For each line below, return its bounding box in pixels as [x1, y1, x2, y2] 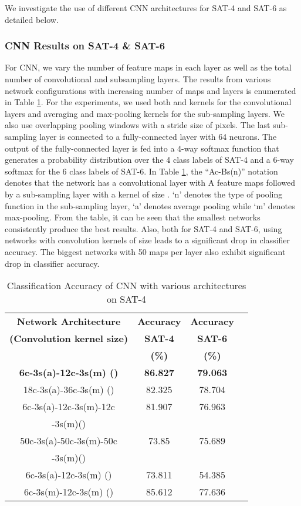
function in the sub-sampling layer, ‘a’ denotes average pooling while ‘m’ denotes [5, 199, 295, 212]
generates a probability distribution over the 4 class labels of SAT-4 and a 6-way [5, 153, 294, 166]
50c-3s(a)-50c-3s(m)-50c [20, 434, 117, 448]
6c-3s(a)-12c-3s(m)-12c [22, 400, 115, 414]
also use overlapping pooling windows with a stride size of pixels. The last [5, 119, 270, 131]
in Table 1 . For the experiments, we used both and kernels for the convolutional [5, 96, 292, 108]
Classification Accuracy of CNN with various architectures [6, 279, 246, 293]
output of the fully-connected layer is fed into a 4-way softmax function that [5, 142, 279, 154]
